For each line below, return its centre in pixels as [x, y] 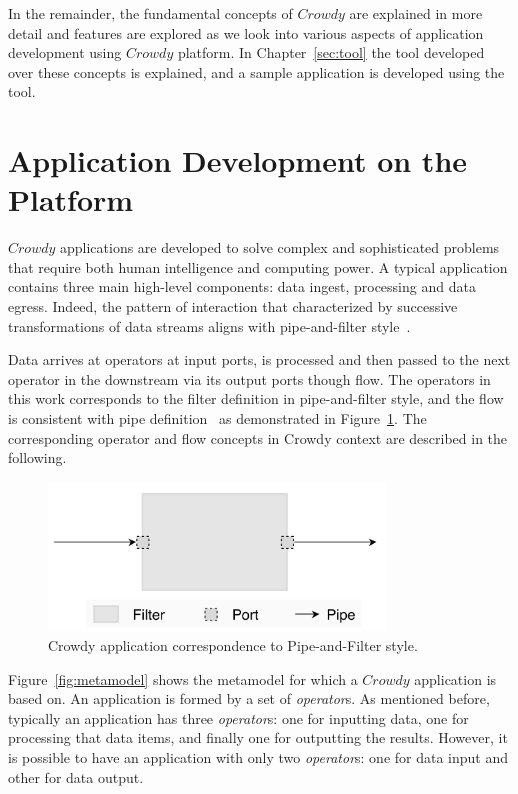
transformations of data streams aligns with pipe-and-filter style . [209, 325]
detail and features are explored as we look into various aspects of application [246, 32]
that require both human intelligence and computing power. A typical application [258, 266]
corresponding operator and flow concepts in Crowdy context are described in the [258, 437]
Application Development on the [238, 160]
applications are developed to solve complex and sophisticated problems [279, 247]
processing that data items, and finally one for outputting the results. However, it [258, 737]
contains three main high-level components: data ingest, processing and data [242, 286]
